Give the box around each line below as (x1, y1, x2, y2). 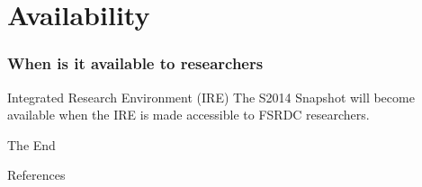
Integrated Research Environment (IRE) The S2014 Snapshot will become (7, 87, 415, 106)
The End (7, 135, 56, 154)
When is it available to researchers (7, 52, 264, 75)
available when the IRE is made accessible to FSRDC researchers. (7, 105, 370, 124)
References (7, 165, 66, 184)
